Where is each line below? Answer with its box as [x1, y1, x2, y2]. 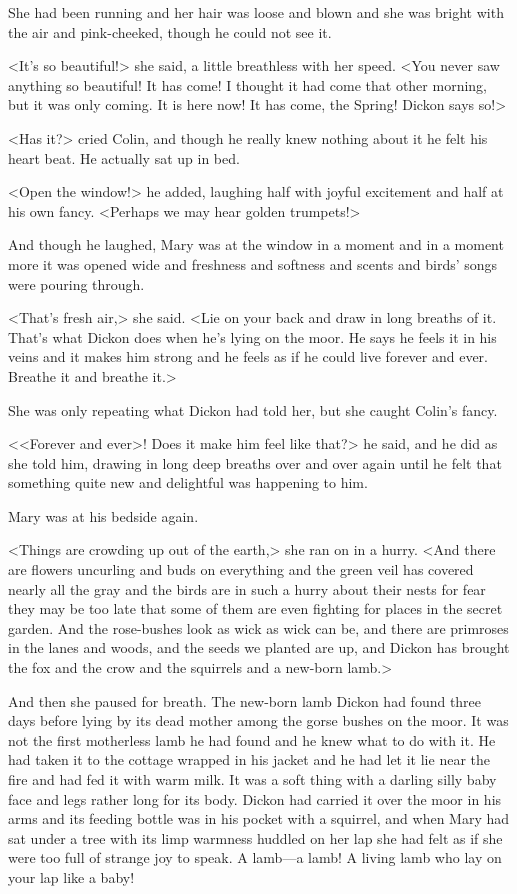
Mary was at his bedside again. [8, 505, 199, 526]
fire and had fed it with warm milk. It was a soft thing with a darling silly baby [8, 769, 497, 789]
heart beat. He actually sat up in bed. [8, 147, 240, 168]
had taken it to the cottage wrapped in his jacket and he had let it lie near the [8, 749, 490, 770]
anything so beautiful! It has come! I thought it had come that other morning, [8, 74, 487, 95]
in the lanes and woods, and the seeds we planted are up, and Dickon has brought [8, 637, 510, 658]
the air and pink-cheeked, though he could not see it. [8, 21, 332, 42]
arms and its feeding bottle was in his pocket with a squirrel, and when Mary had [8, 808, 510, 829]
